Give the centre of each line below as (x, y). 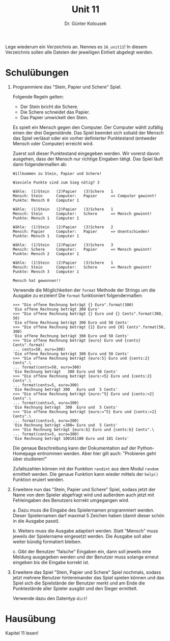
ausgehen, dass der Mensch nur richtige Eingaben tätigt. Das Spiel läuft (88, 158)
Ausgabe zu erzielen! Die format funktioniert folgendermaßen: (78, 295)
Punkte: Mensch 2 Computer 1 (46, 254)
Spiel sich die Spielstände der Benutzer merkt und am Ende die (79, 583)
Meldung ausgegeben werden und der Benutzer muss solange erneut (86, 557)
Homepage (24, 453)
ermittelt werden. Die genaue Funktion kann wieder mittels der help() (86, 474)
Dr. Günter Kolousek (86, 23)
